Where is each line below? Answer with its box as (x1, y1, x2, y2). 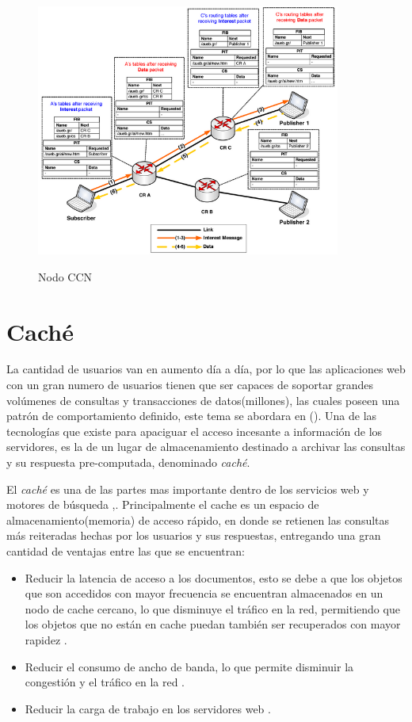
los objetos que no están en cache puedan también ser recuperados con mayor (25, 616, 401, 632)
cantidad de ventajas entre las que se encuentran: (6, 543, 245, 560)
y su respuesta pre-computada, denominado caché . (6, 454, 250, 471)
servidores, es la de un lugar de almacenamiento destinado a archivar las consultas (6, 438, 406, 455)
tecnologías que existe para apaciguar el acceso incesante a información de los (6, 422, 383, 439)
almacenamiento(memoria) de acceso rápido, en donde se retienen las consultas (6, 511, 390, 528)
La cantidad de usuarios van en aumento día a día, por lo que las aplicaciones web (6, 361, 406, 377)
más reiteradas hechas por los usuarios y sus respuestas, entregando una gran (6, 527, 381, 544)
